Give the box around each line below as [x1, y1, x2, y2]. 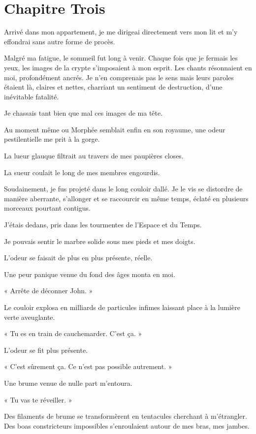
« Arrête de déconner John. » [4, 285, 93, 296]
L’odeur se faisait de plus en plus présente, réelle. [4, 252, 153, 263]
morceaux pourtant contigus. [4, 203, 91, 213]
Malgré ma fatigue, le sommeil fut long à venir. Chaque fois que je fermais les [4, 53, 238, 63]
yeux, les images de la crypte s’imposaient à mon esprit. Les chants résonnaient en [4, 62, 252, 72]
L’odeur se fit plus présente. [4, 344, 88, 355]
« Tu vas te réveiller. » [4, 394, 72, 404]
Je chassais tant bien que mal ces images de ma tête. [4, 108, 163, 118]
